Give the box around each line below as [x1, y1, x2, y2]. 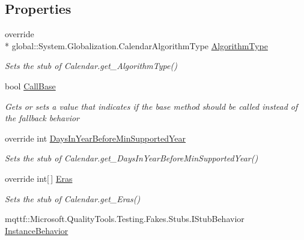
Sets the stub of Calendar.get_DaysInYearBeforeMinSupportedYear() [5, 152, 258, 164]
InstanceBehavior [5, 224, 68, 236]
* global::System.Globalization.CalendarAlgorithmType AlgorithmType [5, 39, 268, 52]
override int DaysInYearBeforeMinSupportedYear [5, 131, 186, 144]
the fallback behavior [5, 112, 79, 124]
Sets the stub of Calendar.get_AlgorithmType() [5, 59, 177, 72]
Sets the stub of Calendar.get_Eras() [5, 192, 141, 205]
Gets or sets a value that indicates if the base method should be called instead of [5, 100, 298, 112]
